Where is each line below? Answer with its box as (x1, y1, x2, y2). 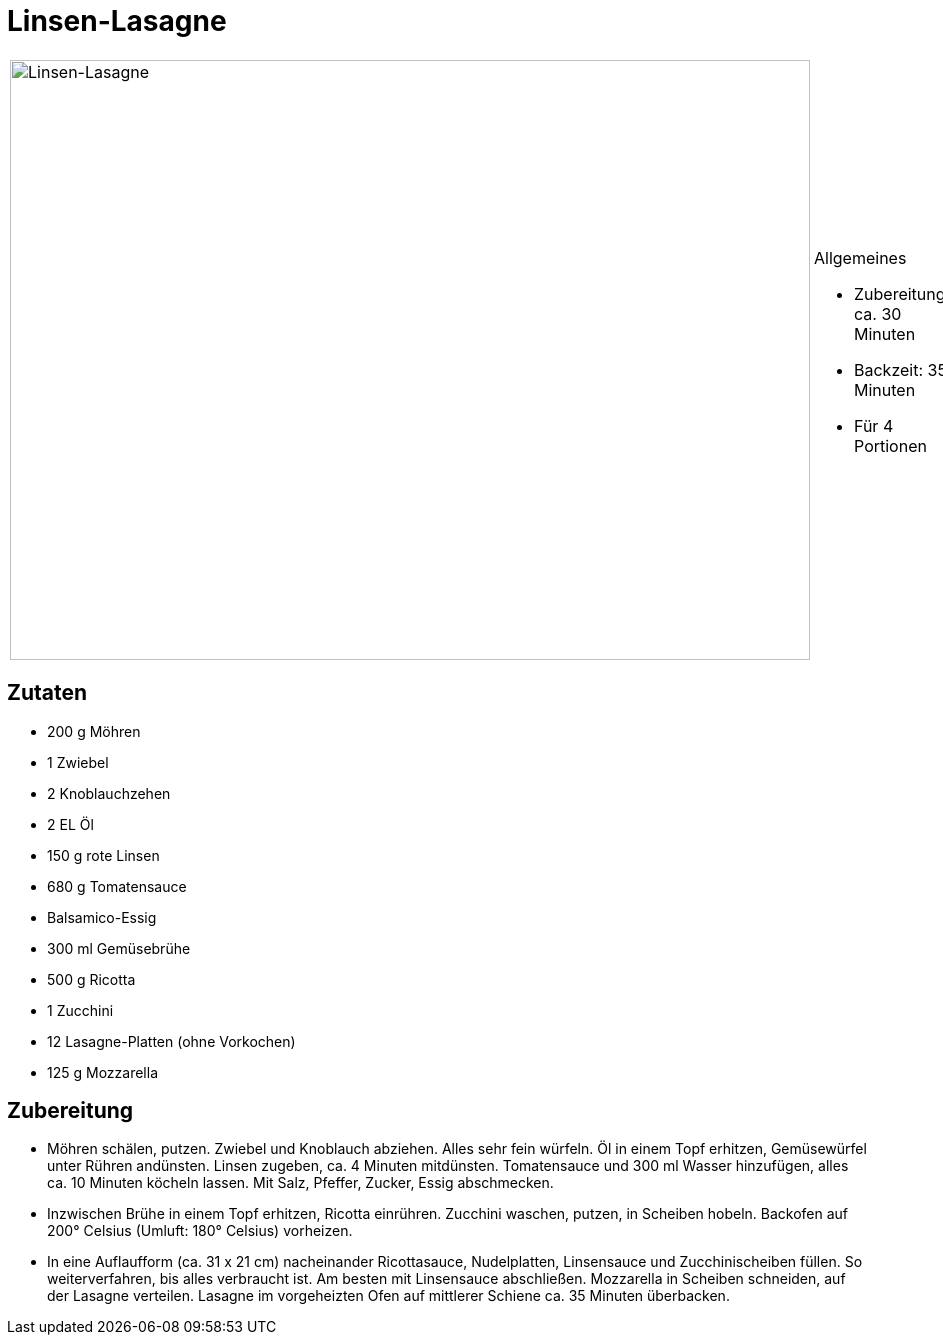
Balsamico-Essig (47, 908, 157, 926)
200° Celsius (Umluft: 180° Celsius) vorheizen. (47, 1222, 353, 1240)
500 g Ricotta (47, 970, 136, 988)
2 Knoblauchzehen (47, 784, 171, 802)
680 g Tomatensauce (47, 877, 187, 895)
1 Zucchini (47, 1001, 114, 1019)
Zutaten (7, 680, 88, 706)
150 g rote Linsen (47, 846, 160, 864)
